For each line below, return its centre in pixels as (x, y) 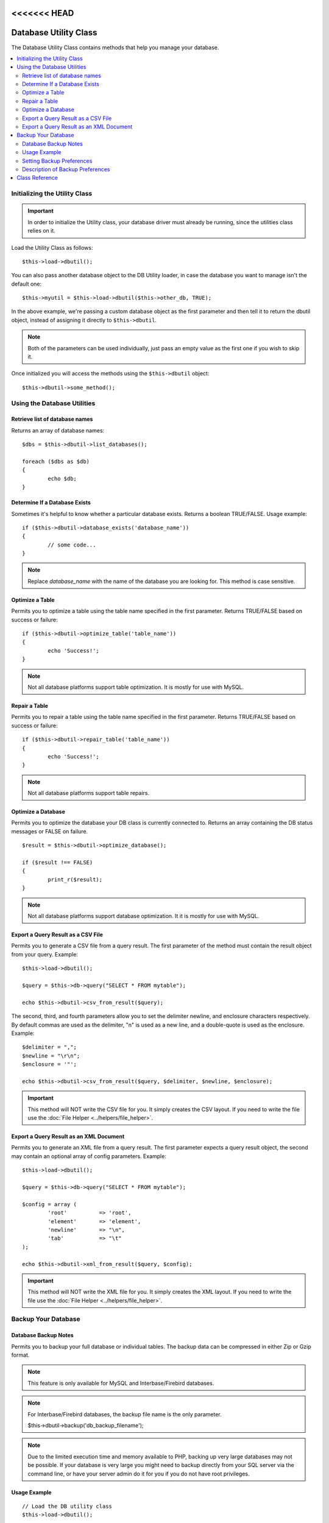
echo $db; (62, 479)
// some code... (72, 545)
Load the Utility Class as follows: (52, 247)
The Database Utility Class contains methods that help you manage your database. (115, 47)
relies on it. (42, 231)
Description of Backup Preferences (66, 169)
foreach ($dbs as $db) (56, 461)
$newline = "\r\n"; (51, 1056)
